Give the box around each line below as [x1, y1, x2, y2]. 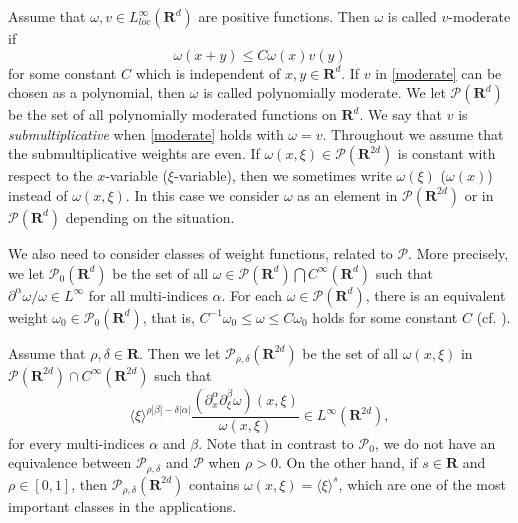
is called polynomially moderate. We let [203, 82, 446, 103]
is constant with [397, 143, 496, 164]
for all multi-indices [88, 284, 208, 305]
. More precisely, [408, 242, 509, 263]
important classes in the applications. [8, 495, 237, 516]
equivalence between [8, 452, 132, 473]
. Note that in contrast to [198, 432, 354, 453]
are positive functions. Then [198, 6, 370, 26]
